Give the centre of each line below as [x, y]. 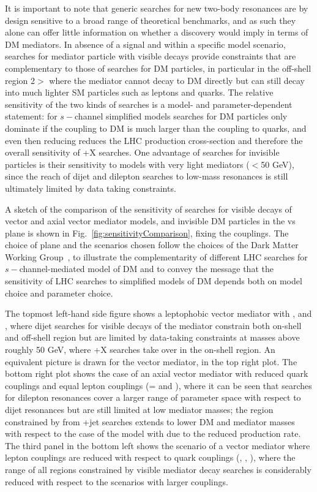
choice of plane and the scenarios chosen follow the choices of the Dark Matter [152, 245]
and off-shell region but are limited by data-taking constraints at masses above [152, 337]
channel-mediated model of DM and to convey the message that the [146, 269]
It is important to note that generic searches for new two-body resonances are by [157, 8]
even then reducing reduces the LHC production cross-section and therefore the [154, 140]
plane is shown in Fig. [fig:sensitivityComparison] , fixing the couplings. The [147, 233]
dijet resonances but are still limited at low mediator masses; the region [139, 409]
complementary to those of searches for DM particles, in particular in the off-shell [158, 68]
